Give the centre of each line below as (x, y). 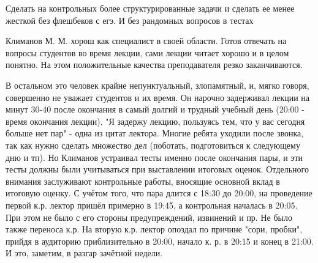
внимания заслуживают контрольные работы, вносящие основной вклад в (143, 181)
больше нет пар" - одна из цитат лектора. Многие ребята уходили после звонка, (155, 133)
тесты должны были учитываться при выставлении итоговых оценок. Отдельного (157, 169)
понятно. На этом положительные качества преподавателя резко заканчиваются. (154, 65)
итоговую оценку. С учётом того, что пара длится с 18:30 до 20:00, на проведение (159, 193)
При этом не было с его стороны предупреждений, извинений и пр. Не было (149, 217)
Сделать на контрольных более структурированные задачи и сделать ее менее (150, 8)
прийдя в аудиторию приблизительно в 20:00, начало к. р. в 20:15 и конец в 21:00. (160, 241)
